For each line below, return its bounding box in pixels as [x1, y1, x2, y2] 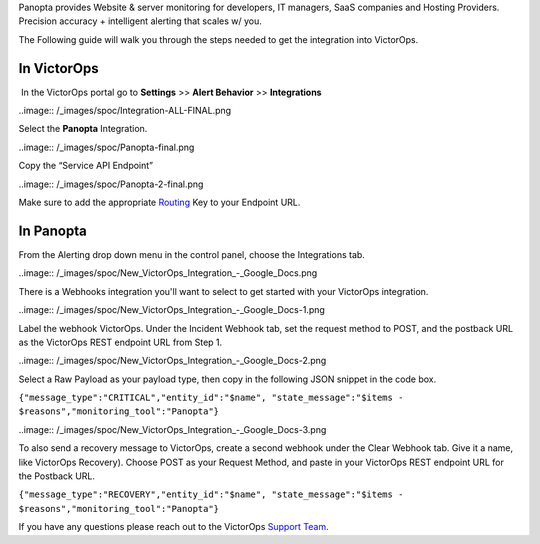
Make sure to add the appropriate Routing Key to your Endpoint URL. [18, 196, 301, 209]
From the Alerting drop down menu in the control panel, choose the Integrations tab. [18, 248, 365, 260]
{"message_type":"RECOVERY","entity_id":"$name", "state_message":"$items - [18, 489, 404, 500]
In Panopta [18, 222, 87, 239]
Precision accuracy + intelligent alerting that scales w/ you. [18, 15, 262, 27]
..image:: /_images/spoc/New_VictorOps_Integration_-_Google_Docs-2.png [18, 355, 327, 367]
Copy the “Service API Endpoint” [18, 160, 154, 172]
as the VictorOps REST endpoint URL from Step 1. [18, 336, 223, 348]
